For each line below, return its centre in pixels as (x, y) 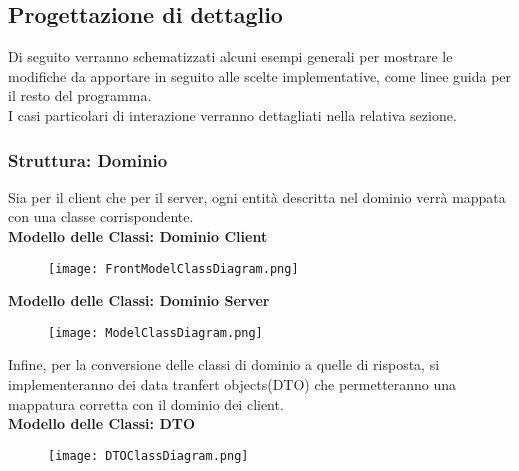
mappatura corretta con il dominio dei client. (146, 403)
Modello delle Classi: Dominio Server (139, 300)
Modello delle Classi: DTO (102, 423)
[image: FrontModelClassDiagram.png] (173, 268)
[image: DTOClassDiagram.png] (148, 455)
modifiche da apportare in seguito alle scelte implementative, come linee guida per (260, 75)
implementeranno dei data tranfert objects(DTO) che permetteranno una (232, 384)
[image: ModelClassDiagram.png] (155, 332)
